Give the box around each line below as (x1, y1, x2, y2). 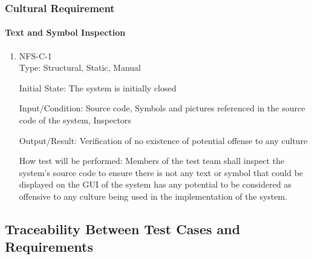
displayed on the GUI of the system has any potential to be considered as (19, 178, 291, 191)
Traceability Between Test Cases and (5, 219, 241, 238)
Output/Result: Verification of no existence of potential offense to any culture (19, 134, 308, 146)
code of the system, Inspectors (19, 114, 131, 126)
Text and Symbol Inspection (5, 26, 126, 39)
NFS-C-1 (19, 49, 52, 62)
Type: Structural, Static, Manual (19, 61, 141, 74)
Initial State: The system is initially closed (19, 81, 177, 94)
